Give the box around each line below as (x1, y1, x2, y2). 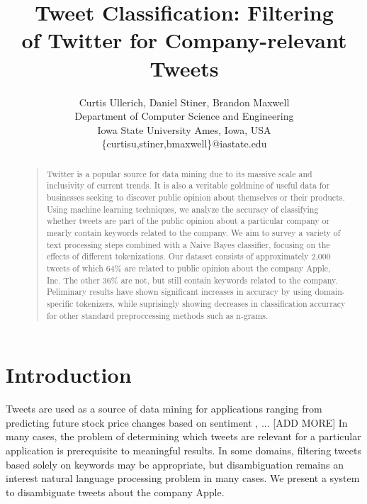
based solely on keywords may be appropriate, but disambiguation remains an (6, 457, 344, 471)
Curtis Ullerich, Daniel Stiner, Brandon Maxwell (79, 94, 290, 109)
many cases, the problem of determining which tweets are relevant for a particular (6, 429, 361, 444)
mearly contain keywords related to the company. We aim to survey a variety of (46, 226, 341, 238)
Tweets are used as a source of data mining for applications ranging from (6, 401, 322, 416)
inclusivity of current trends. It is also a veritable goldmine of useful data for (46, 179, 330, 191)
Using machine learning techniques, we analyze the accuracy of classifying (46, 203, 319, 215)
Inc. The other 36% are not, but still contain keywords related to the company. (46, 274, 338, 286)
